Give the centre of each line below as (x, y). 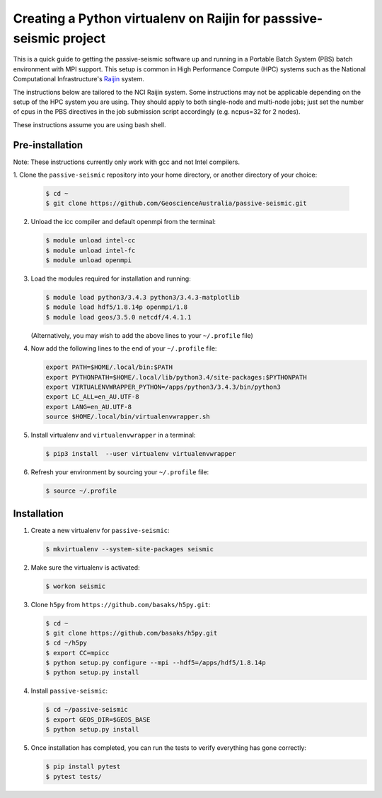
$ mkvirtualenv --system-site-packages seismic (129, 549)
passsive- (293, 18)
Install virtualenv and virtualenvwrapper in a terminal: (113, 435)
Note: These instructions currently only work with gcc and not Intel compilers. (127, 162)
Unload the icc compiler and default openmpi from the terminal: (123, 222)
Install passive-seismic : (69, 691)
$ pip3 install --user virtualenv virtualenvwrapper (141, 454)
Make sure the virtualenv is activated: (86, 567)
